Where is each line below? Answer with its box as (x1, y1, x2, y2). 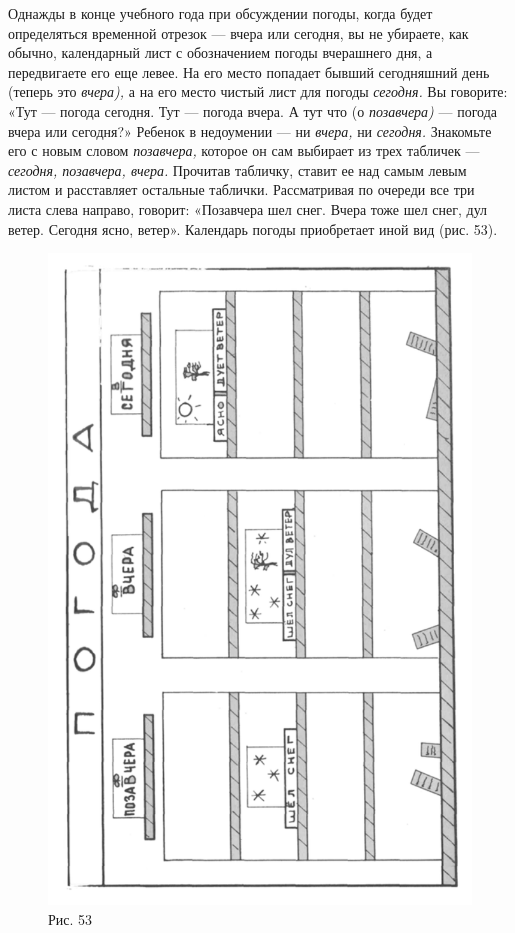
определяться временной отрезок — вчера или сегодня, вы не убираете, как (8, 22, 469, 43)
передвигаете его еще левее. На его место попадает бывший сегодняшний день (8, 61, 490, 82)
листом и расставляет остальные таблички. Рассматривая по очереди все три (8, 179, 475, 200)
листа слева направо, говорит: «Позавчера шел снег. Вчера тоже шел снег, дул (8, 198, 488, 219)
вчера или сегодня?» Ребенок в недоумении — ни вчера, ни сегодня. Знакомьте (8, 120, 492, 141)
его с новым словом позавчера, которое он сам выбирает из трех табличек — (8, 140, 480, 161)
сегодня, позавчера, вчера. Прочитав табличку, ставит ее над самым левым (8, 159, 467, 180)
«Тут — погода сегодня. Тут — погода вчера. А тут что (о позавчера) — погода (8, 100, 498, 121)
